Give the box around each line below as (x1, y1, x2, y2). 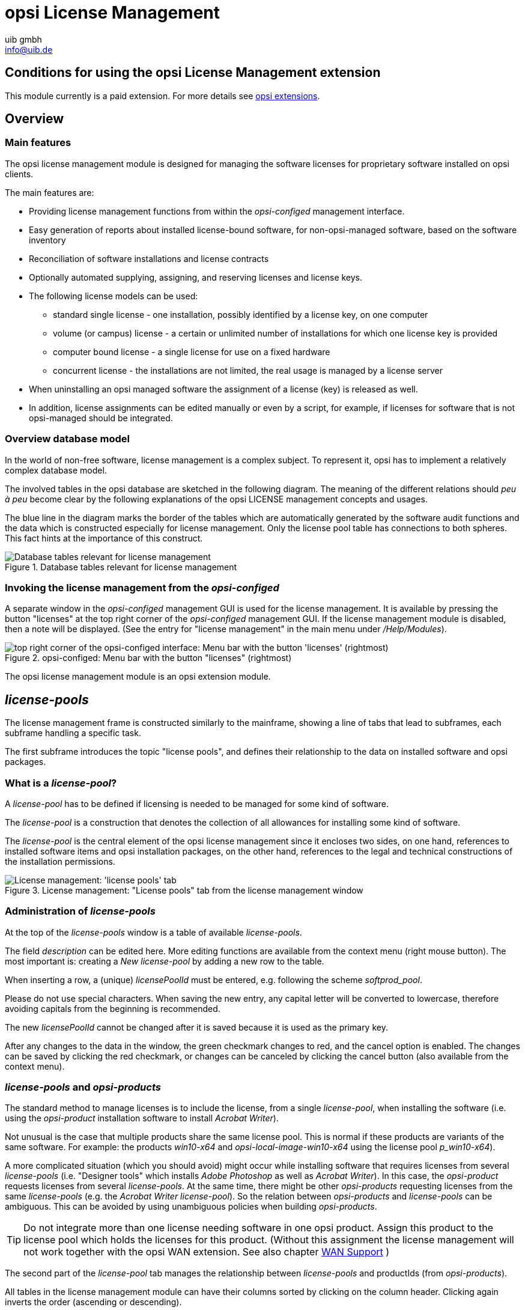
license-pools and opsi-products (5, 1081, 161, 1094)
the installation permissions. (5, 856, 115, 867)
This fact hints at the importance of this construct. (5, 532, 203, 543)
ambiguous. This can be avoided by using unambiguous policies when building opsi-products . (5, 1201, 377, 1212)
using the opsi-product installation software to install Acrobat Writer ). (5, 1113, 279, 1124)
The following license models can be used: (29, 290, 198, 301)
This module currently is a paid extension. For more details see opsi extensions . (5, 90, 320, 101)
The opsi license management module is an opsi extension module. (5, 671, 271, 682)
